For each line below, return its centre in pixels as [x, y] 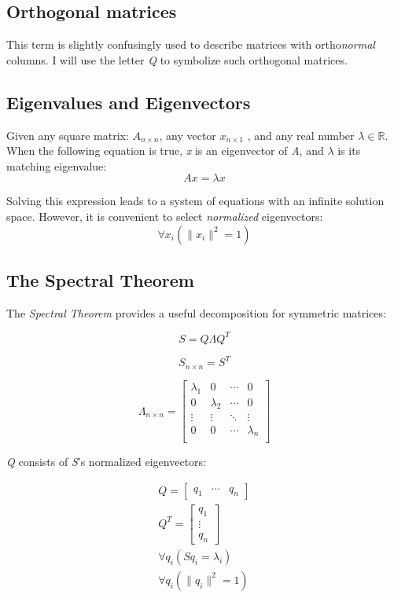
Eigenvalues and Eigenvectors [129, 102]
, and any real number [301, 135]
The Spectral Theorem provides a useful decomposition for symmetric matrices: [196, 312]
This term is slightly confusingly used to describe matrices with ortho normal [191, 44]
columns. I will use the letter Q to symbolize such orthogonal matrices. [177, 59]
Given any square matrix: [68, 135]
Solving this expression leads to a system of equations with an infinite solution [195, 201]
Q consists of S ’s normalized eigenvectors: [106, 462]
